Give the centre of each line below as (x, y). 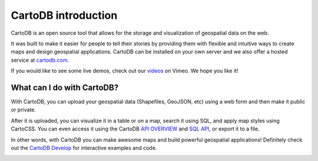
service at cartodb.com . (40, 60)
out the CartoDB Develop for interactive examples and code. (84, 147)
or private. (24, 110)
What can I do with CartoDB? (65, 87)
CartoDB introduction (64, 15)
